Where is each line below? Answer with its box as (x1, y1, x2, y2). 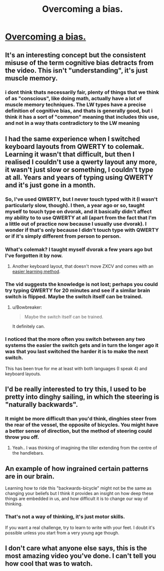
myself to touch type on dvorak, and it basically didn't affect (5, 208, 152, 215)
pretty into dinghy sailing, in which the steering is (5, 393, 160, 401)
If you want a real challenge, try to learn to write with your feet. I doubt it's (5, 524, 155, 531)
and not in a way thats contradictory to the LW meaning (5, 119, 140, 126)
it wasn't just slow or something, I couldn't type (5, 165, 154, 174)
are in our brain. (5, 472, 55, 480)
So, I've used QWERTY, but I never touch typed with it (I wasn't (5, 196, 158, 203)
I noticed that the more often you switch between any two (5, 336, 145, 343)
